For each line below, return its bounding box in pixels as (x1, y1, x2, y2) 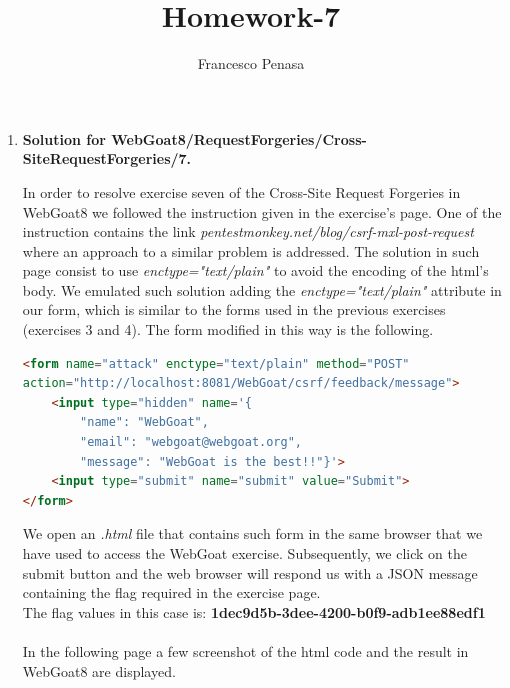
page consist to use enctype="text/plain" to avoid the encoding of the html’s (22, 260, 489, 281)
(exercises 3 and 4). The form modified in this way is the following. (22, 319, 434, 340)
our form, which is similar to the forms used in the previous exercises (22, 299, 446, 320)
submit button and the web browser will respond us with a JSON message (22, 562, 478, 583)
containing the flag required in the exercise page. (22, 582, 321, 603)
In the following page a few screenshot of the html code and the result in (22, 640, 469, 661)
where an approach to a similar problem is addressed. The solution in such (22, 240, 480, 261)
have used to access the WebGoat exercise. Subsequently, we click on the (22, 543, 467, 563)
